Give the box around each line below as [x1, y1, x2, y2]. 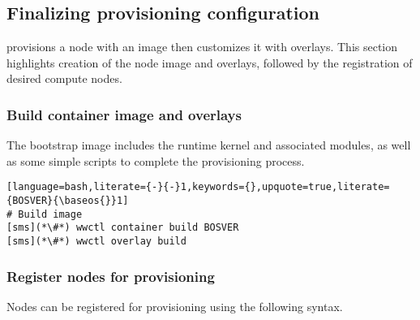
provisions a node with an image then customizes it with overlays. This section [6, 38, 398, 55]
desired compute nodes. [6, 70, 122, 87]
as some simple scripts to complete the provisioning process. [6, 152, 305, 169]
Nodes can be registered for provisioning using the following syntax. [6, 297, 343, 314]
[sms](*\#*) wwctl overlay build [6, 236, 186, 248]
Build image [18, 208, 83, 220]
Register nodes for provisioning [6, 266, 215, 286]
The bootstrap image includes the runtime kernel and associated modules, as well [6, 136, 411, 154]
